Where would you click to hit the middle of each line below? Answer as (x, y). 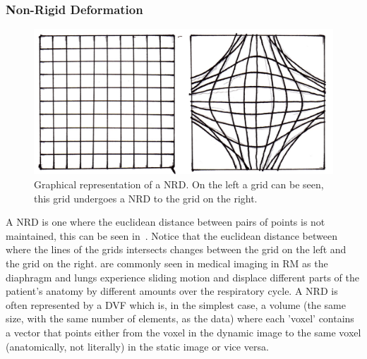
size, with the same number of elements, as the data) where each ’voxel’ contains (180, 318)
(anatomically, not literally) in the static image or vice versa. (137, 346)
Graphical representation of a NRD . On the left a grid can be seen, (179, 184)
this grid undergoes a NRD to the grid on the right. (146, 198)
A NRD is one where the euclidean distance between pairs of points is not (166, 222)
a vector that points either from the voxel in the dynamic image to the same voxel (183, 332)
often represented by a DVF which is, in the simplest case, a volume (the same (176, 304)
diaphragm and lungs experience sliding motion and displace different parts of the (183, 277)
